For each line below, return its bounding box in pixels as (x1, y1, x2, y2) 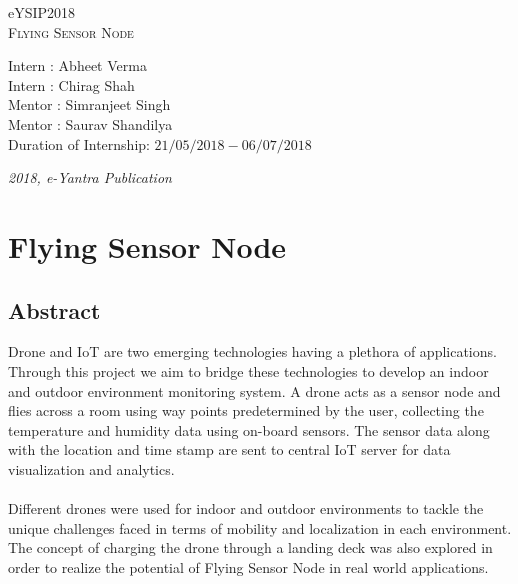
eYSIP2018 (8, 2, 76, 22)
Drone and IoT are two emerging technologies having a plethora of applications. (8, 341, 497, 362)
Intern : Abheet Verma (8, 55, 147, 76)
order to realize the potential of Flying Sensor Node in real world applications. (8, 556, 489, 577)
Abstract (8, 294, 101, 325)
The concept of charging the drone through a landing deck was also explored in (8, 537, 493, 558)
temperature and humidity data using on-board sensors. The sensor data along (8, 419, 490, 440)
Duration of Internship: (8, 133, 150, 154)
